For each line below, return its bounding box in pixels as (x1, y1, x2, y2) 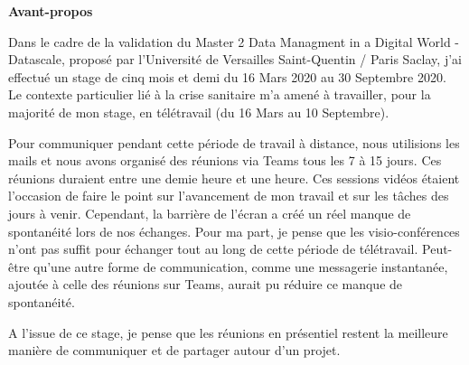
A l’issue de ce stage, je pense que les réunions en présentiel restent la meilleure (8, 323, 448, 342)
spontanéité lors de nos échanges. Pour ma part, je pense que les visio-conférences (8, 221, 460, 240)
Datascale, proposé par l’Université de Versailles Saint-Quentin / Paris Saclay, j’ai (8, 50, 462, 69)
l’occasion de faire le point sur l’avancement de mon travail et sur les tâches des (8, 186, 449, 205)
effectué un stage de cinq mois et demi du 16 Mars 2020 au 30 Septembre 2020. (8, 67, 446, 86)
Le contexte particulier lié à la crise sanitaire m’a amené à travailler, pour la (8, 85, 431, 104)
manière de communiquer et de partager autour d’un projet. (8, 341, 341, 360)
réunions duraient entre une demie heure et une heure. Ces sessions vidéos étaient (8, 168, 460, 187)
